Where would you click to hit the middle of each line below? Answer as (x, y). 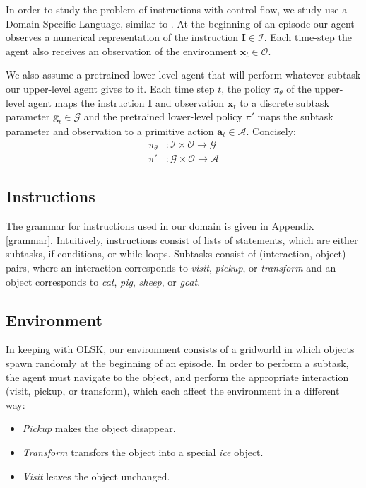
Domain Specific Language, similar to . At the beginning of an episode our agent (180, 23)
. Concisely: (271, 130)
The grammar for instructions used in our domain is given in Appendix (160, 226)
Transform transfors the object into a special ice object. (143, 452)
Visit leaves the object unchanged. (96, 476)
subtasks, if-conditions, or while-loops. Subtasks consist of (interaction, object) (176, 254)
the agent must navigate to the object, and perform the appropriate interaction (177, 377)
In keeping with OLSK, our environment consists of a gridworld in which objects (180, 349)
